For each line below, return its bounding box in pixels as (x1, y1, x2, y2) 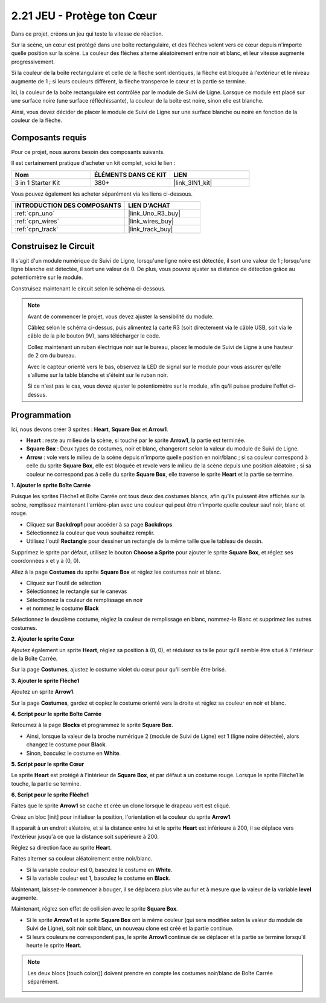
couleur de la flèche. (11, 117, 63, 124)
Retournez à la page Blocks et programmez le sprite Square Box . (11, 722, 173, 729)
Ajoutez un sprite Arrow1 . (11, 688, 75, 696)
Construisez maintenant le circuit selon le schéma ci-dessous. (11, 284, 166, 292)
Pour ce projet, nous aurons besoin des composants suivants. (11, 148, 165, 155)
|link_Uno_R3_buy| (127, 209, 181, 217)
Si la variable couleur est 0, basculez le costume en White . (26, 866, 173, 873)
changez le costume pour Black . (26, 741, 107, 748)
